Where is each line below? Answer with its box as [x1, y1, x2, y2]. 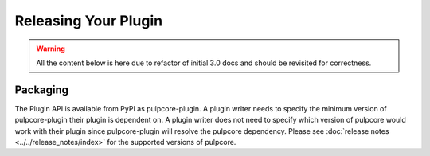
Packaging [14, 83, 69, 96]
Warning [36, 44, 65, 53]
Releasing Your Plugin [14, 12, 163, 29]
